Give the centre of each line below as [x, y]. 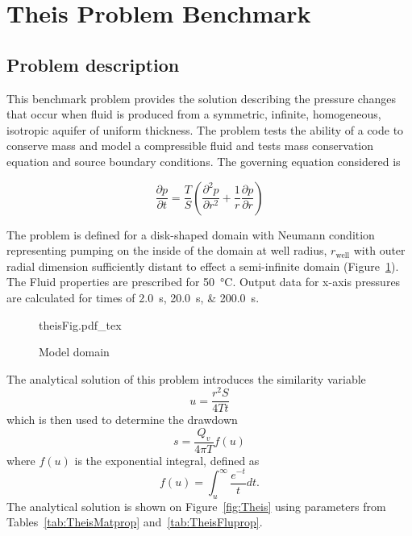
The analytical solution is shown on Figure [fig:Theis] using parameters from [196, 506]
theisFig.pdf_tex [80, 324]
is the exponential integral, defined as [167, 460]
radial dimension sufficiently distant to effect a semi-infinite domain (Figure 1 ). [203, 266]
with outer [379, 250]
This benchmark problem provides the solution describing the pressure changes [201, 98]
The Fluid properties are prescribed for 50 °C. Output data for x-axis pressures [204, 282]
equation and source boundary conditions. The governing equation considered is [204, 161]
